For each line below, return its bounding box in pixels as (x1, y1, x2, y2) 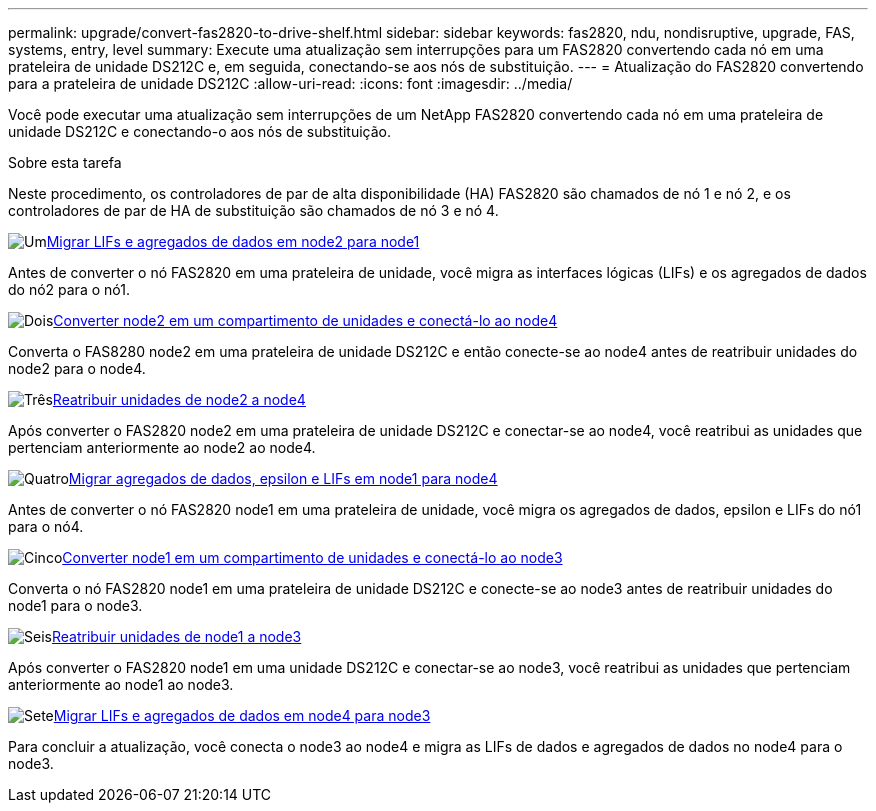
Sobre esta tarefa (8, 154, 122, 171)
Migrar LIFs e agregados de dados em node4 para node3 (53, 707, 431, 724)
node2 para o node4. (8, 360, 146, 377)
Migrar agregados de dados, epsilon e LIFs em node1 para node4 (68, 470, 498, 487)
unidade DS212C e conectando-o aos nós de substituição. (8, 123, 392, 140)
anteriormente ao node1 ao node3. (8, 676, 234, 693)
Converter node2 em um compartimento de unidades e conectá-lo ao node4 (53, 312, 558, 329)
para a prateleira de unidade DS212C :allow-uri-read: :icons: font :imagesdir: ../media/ (8, 75, 573, 92)
